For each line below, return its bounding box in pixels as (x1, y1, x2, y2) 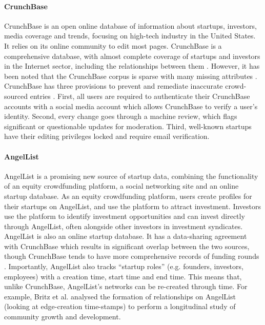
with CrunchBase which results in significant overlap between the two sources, (4, 240, 250, 251)
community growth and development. (4, 311, 121, 322)
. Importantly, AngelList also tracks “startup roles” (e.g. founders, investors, (4, 261, 243, 272)
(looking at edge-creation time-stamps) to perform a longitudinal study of (4, 301, 236, 312)
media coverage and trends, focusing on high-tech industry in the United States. (4, 30, 256, 41)
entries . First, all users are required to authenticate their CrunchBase (30, 90, 250, 101)
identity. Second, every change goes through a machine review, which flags (4, 111, 237, 121)
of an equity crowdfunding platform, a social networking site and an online (4, 180, 239, 191)
